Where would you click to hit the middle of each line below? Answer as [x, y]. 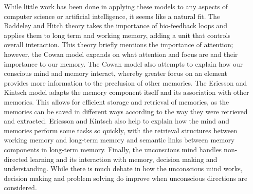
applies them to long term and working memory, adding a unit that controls [117, 35]
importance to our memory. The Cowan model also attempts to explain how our [124, 63]
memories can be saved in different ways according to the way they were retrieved [126, 111]
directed [16, 159]
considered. [20, 187]
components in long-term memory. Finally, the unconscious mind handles [113, 149]
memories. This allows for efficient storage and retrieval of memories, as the [117, 101]
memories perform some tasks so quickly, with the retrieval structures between [121, 130]
